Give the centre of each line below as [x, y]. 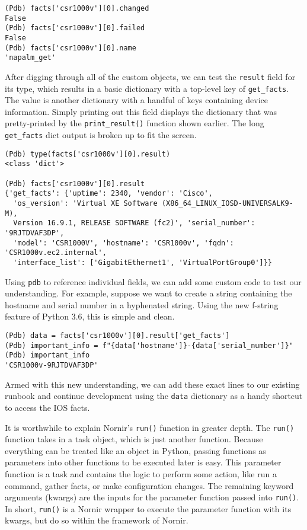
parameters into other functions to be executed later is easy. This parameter [143, 462]
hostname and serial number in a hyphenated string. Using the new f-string [142, 304]
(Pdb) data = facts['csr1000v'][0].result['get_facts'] [117, 336]
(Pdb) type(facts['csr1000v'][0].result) [88, 154]
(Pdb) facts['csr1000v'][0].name [71, 48]
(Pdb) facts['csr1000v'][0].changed [77, 8]
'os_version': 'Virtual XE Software [85, 204]
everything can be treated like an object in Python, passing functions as [135, 450]
